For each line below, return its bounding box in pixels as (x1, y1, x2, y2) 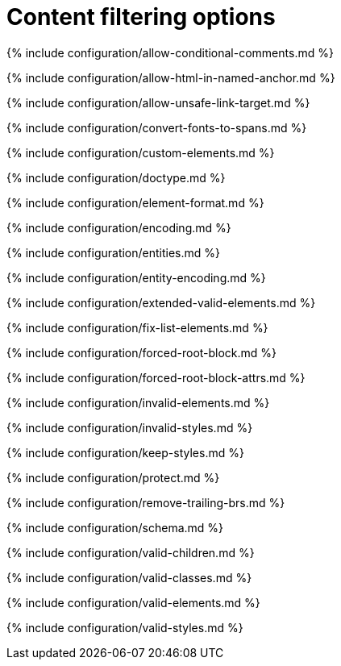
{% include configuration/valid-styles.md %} (6, 620, 243, 635)
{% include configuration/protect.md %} (6, 470, 220, 485)
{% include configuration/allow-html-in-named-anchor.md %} (6, 70, 335, 85)
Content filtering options (6, 3, 276, 31)
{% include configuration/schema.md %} (6, 520, 224, 535)
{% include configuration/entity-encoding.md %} (6, 270, 266, 285)
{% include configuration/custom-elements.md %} (6, 145, 275, 160)
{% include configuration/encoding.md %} (6, 220, 231, 235)
